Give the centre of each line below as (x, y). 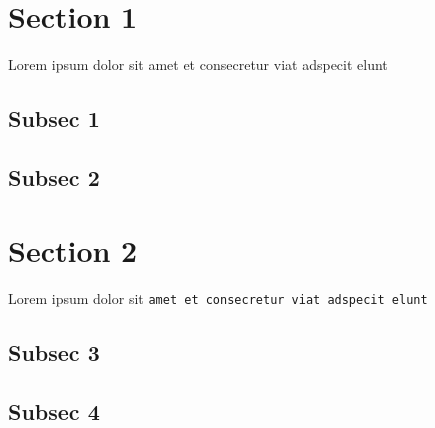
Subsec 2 (54, 176)
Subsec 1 (54, 118)
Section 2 (73, 250)
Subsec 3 (54, 352)
